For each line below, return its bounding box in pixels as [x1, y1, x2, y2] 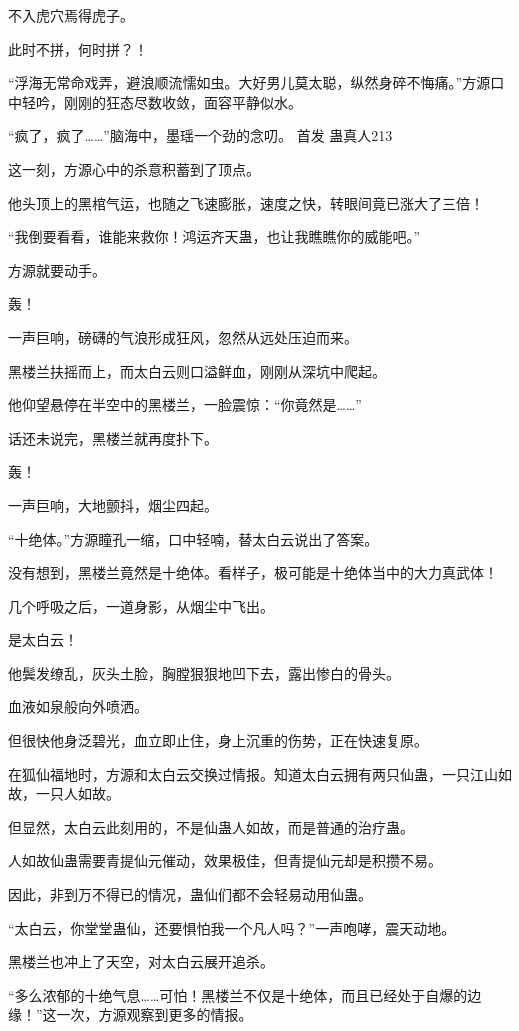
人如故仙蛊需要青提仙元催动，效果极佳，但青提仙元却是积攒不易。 [8, 850, 442, 871]
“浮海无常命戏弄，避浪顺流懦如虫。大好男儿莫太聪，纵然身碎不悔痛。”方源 [8, 72, 491, 93]
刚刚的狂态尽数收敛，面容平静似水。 [63, 91, 302, 112]
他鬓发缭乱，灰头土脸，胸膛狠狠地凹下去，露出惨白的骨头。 [8, 662, 400, 683]
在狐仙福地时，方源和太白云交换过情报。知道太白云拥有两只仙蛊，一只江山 [8, 763, 498, 784]
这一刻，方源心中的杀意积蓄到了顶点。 [8, 158, 260, 179]
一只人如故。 [35, 783, 120, 804]
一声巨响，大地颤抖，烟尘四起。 [8, 494, 218, 515]
